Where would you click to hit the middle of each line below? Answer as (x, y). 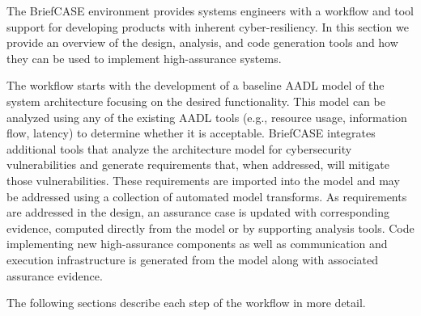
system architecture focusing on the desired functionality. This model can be (196, 101)
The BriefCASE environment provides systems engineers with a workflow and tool (210, 11)
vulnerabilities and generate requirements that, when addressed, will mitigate (198, 164)
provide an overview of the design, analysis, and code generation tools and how (202, 42)
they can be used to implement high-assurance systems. (144, 58)
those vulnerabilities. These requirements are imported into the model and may (203, 180)
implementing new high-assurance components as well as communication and (197, 244)
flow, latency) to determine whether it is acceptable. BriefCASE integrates (191, 133)
